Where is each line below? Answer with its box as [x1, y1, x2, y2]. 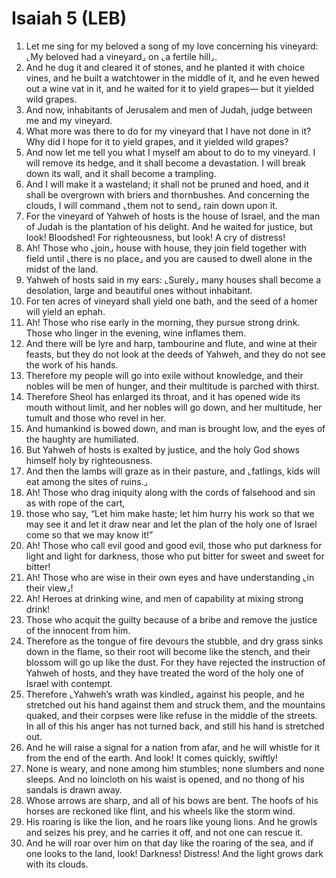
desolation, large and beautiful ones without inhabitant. [25, 284, 253, 296]
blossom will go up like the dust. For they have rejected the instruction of [25, 656, 326, 668]
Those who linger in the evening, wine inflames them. [25, 327, 247, 339]
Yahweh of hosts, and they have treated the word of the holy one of [25, 667, 304, 679]
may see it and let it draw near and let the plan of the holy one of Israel [25, 518, 318, 530]
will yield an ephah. [25, 305, 106, 317]
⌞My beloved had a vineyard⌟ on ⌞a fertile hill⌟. [25, 50, 218, 62]
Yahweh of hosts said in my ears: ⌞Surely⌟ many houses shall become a [25, 273, 322, 286]
